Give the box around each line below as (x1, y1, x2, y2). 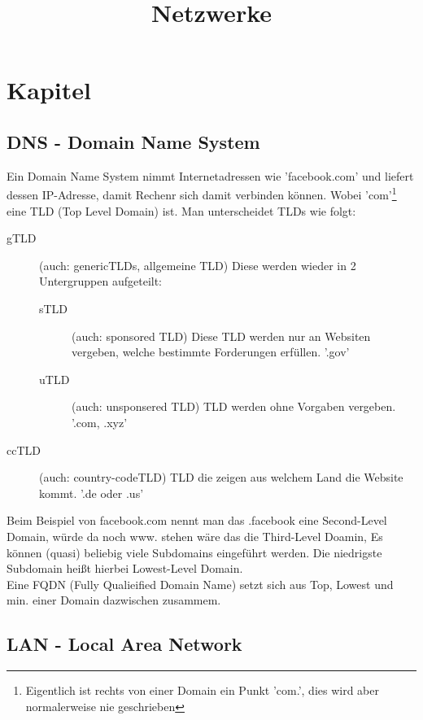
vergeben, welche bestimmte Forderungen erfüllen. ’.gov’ (72, 343, 350, 360)
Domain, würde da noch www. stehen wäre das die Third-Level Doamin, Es (7, 527, 383, 544)
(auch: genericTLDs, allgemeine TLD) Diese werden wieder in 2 (39, 256, 356, 273)
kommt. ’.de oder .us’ (39, 484, 144, 501)
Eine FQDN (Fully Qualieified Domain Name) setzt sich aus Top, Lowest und (7, 575, 394, 592)
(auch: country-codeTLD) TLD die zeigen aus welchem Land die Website (39, 469, 403, 486)
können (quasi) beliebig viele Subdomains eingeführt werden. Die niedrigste (7, 543, 382, 561)
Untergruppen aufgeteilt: (39, 273, 163, 290)
